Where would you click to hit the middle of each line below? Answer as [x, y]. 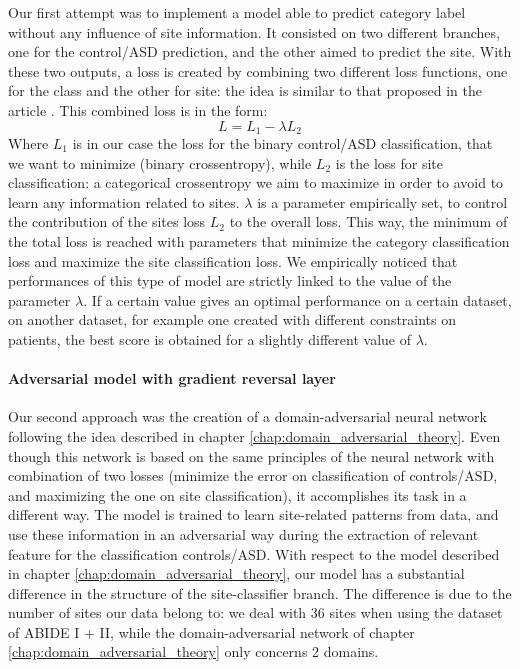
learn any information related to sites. [124, 201]
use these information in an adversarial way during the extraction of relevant [243, 533]
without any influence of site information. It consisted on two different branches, [254, 31]
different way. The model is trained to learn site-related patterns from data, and [253, 514]
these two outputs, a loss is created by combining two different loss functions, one [258, 70]
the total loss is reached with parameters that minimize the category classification [259, 240]
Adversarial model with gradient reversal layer [172, 378]
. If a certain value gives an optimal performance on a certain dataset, [297, 299]
